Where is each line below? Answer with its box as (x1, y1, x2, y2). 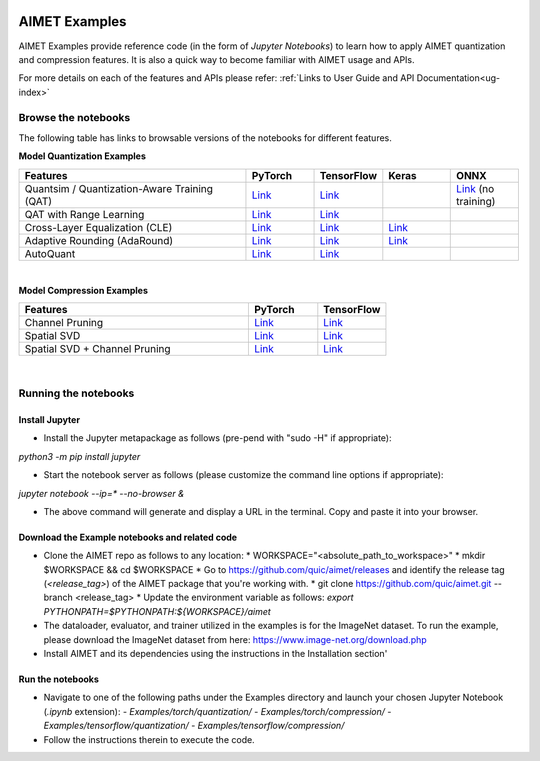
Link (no (456, 181, 495, 195)
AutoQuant (24, 246, 76, 260)
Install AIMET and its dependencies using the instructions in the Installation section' (43, 648, 388, 660)
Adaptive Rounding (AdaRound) (24, 233, 174, 247)
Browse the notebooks (18, 111, 131, 125)
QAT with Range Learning (24, 207, 145, 221)
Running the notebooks (18, 386, 135, 400)
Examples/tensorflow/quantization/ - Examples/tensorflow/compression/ (43, 720, 345, 732)
